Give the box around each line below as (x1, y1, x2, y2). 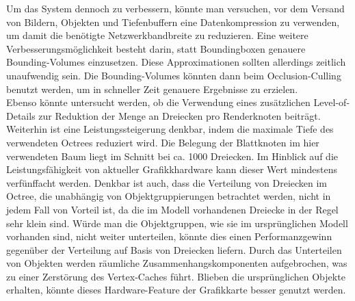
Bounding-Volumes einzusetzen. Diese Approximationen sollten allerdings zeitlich (6, 55, 346, 69)
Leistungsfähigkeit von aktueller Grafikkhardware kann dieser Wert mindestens (6, 162, 337, 176)
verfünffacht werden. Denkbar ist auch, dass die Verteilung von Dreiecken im (6, 175, 328, 189)
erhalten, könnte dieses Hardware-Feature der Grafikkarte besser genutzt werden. (6, 283, 346, 297)
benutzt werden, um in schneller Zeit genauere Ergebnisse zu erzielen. (6, 81, 298, 96)
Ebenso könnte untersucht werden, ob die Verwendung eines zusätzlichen (6, 95, 311, 109)
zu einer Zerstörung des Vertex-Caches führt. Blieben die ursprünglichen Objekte (6, 269, 345, 283)
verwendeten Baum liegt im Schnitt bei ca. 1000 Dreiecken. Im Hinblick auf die (6, 148, 338, 163)
